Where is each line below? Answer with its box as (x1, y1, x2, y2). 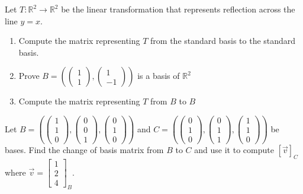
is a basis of (137, 69, 180, 82)
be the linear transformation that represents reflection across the (61, 3, 295, 15)
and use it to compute (194, 144, 274, 156)
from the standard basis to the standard (150, 34, 296, 47)
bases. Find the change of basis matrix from (5, 144, 164, 156)
